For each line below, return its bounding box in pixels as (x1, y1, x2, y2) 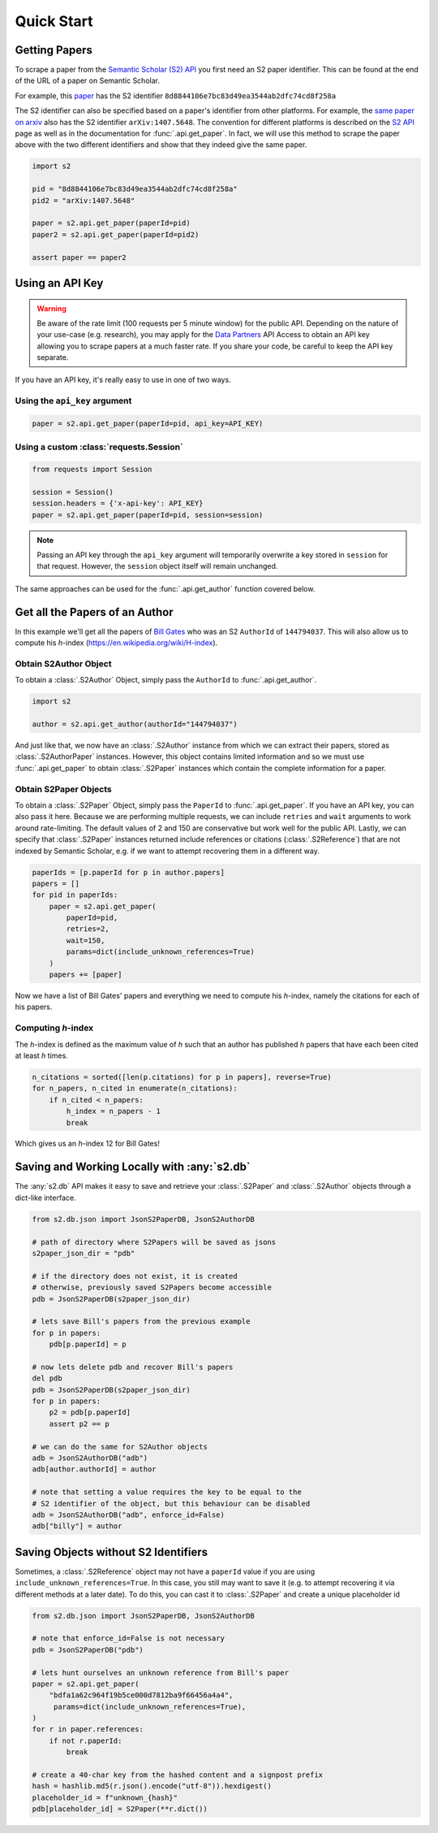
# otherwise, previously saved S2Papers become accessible (32, 1283, 272, 1292)
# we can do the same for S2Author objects (32, 1442, 208, 1451)
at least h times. (15, 1051, 68, 1060)
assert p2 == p (49, 1419, 109, 1428)
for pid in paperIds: (32, 890, 118, 899)
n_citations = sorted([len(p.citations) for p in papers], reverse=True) (32, 1072, 332, 1081)
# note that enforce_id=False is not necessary (32, 1634, 225, 1643)
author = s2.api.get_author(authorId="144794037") (32, 720, 238, 729)
